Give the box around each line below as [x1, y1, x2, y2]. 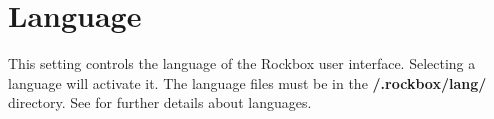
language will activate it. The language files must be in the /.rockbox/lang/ [8, 72, 487, 93]
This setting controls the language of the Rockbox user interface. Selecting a [8, 53, 476, 74]
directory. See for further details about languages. [8, 92, 312, 113]
